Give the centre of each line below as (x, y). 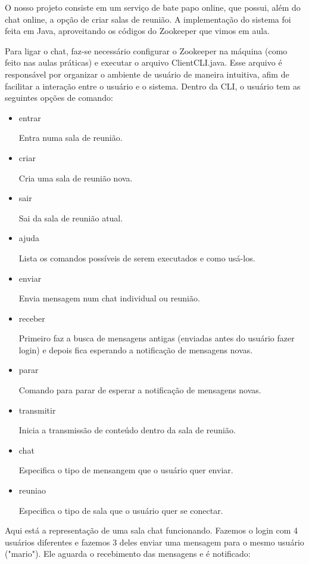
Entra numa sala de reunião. (71, 138)
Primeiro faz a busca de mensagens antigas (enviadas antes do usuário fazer (157, 338)
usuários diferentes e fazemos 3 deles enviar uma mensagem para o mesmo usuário (154, 542)
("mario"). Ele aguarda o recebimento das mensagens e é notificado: (128, 554)
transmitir (37, 410)
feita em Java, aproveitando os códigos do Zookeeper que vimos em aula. (137, 31)
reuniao (32, 490)
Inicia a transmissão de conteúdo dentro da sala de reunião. (127, 430)
